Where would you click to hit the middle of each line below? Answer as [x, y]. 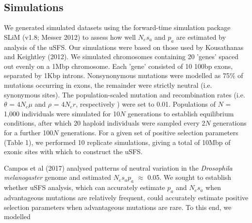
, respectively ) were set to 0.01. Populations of [146, 104]
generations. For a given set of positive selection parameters [150, 132]
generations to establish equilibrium [181, 113]
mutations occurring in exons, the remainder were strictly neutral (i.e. [108, 85]
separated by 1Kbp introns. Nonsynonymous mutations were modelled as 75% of [124, 75]
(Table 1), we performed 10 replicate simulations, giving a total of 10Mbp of [117, 142]
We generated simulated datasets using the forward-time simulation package [117, 27]
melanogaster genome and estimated [58, 177]
